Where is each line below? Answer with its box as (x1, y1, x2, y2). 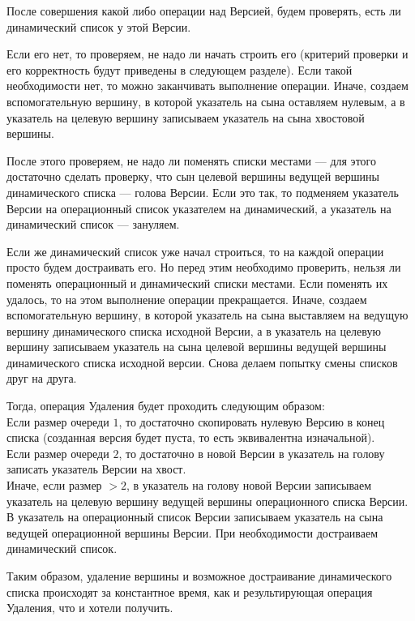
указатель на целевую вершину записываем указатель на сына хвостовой (6, 109, 365, 126)
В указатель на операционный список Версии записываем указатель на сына (6, 508, 383, 525)
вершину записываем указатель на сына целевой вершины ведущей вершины (6, 338, 387, 355)
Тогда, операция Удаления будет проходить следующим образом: (6, 397, 325, 414)
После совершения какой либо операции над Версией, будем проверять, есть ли (6, 2, 401, 19)
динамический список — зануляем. (6, 216, 180, 233)
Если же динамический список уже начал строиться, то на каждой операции (6, 242, 384, 259)
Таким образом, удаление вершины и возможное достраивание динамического (6, 567, 392, 584)
